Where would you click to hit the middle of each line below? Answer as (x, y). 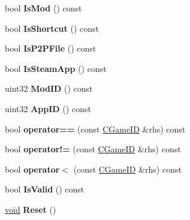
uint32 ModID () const (49, 88)
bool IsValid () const (45, 189)
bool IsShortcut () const (52, 28)
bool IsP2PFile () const (51, 48)
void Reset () (31, 209)
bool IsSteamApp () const (56, 68)
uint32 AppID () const (48, 108)
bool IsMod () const (43, 8)
